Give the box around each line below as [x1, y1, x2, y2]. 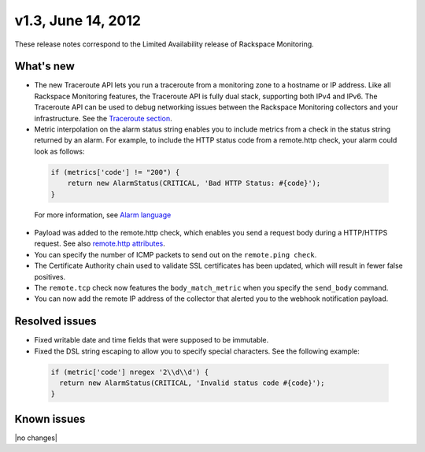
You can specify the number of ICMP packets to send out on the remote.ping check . [34, 250, 317, 259]
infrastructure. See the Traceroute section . [34, 113, 172, 123]
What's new [14, 60, 75, 73]
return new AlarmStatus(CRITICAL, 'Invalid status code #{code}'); [59, 378, 325, 387]
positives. [34, 272, 66, 281]
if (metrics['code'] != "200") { [50, 168, 180, 176]
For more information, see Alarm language [34, 209, 172, 220]
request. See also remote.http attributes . [34, 239, 165, 248]
